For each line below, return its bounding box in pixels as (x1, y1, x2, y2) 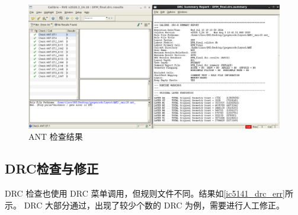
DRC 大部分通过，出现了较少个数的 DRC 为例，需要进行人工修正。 (24, 198, 285, 211)
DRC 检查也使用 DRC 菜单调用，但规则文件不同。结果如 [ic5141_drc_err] (5, 187, 285, 200)
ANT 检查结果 (28, 130, 83, 143)
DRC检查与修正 (5, 159, 99, 178)
